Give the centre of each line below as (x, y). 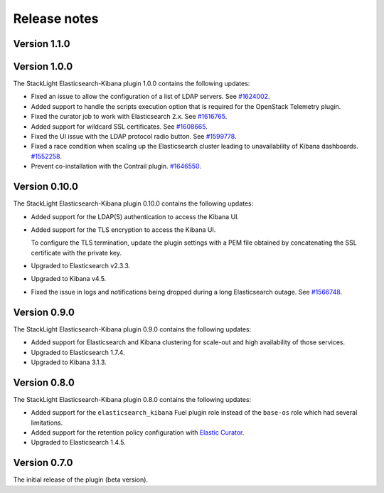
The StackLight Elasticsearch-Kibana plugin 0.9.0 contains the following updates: (132, 329)
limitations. (47, 423)
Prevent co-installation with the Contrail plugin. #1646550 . (116, 166)
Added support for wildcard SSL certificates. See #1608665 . (119, 126)
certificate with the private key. (76, 253)
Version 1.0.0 (43, 67)
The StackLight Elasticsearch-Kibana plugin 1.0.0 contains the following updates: (132, 84)
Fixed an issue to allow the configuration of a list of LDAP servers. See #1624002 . (150, 97)
